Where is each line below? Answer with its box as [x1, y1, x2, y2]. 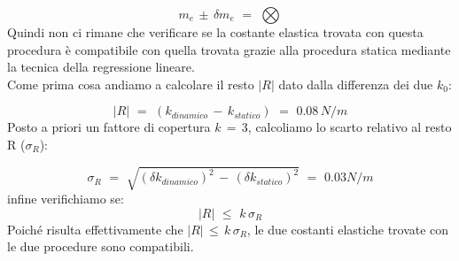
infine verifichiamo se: [7, 189, 124, 208]
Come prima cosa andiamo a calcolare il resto [7, 74, 254, 93]
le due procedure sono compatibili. [7, 237, 194, 256]
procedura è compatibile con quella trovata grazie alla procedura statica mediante [7, 40, 451, 58]
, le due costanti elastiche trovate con [246, 219, 449, 238]
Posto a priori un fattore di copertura [7, 118, 211, 136]
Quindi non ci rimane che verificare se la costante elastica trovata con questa [7, 23, 424, 41]
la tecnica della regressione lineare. [7, 58, 195, 76]
